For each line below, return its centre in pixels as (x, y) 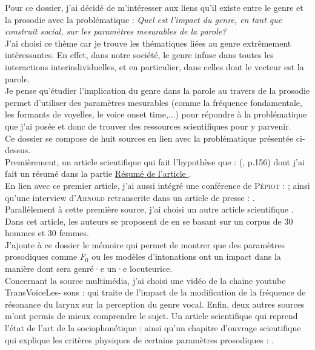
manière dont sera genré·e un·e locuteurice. (89, 269)
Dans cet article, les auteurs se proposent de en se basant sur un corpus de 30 (149, 221)
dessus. (18, 150)
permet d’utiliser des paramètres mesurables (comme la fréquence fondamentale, (154, 102)
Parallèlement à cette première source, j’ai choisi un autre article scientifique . (149, 209)
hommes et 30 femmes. (47, 233)
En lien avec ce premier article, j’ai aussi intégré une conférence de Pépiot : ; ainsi (157, 185)
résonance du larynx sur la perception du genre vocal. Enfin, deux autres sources (155, 304)
